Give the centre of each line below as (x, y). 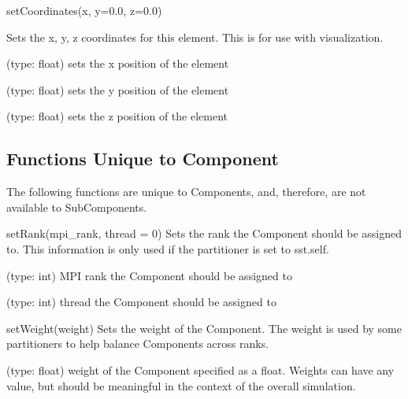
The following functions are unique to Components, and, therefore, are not (186, 192)
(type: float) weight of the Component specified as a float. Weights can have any (200, 369)
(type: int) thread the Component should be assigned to (141, 302)
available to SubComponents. (77, 207)
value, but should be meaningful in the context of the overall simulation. (181, 385)
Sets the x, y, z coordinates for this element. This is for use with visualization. (195, 37)
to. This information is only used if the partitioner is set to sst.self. (168, 248)
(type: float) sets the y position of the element (118, 89)
